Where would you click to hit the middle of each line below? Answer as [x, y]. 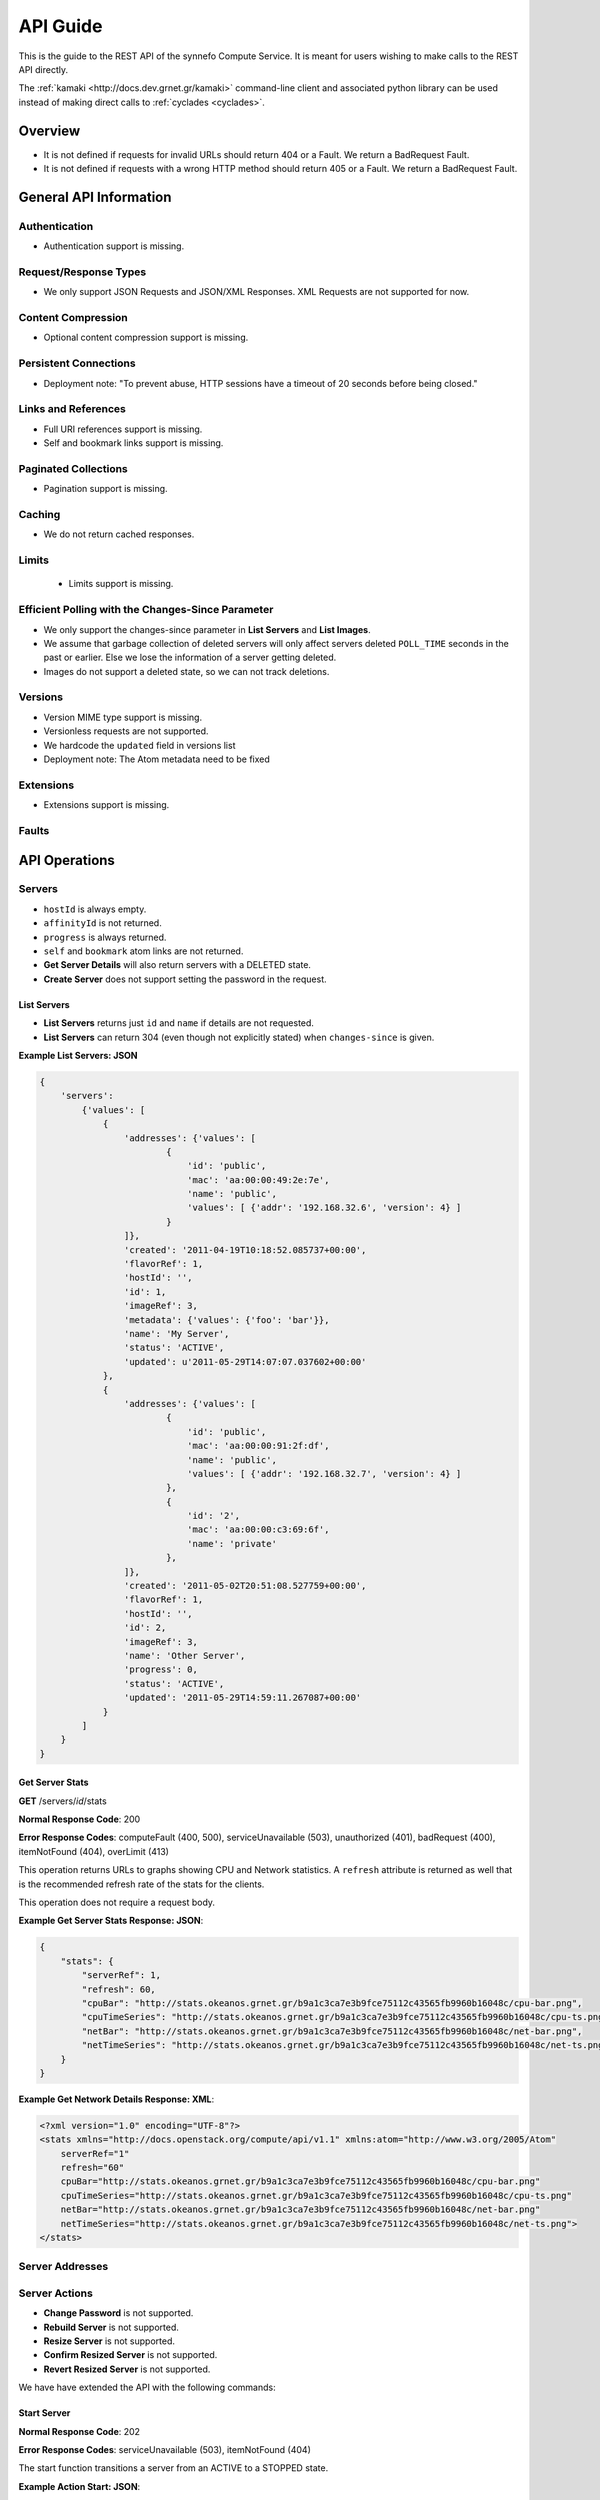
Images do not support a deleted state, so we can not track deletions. [186, 671]
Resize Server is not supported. [109, 2341]
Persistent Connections [77, 363]
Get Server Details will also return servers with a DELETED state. [177, 965]
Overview [49, 130]
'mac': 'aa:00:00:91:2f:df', [258, 1446]
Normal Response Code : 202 [79, 2431]
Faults [34, 830]
